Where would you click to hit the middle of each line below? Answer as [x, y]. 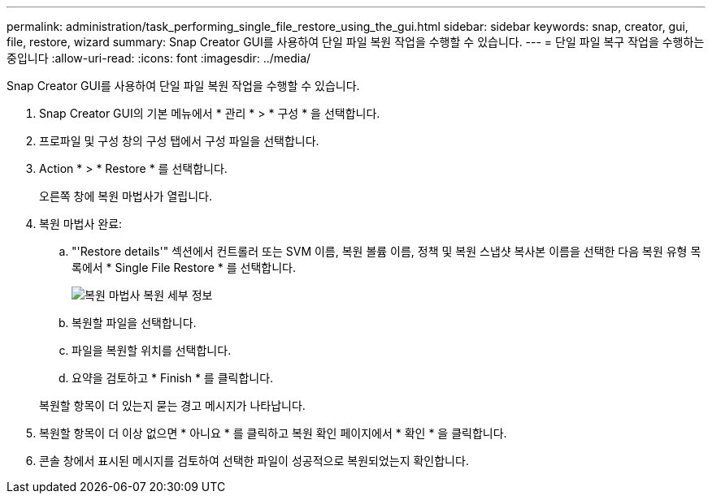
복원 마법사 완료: [81, 224]
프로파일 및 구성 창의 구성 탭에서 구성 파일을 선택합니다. [179, 141]
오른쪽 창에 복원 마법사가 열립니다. [126, 196]
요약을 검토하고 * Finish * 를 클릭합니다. [173, 378]
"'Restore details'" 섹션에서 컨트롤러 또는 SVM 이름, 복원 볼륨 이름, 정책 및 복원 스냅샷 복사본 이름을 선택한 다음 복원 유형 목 [386, 251]
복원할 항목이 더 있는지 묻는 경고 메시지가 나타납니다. [172, 405]
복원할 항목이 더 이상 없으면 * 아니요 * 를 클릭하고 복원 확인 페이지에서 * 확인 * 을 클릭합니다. [273, 433]
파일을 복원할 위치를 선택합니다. [152, 350]
